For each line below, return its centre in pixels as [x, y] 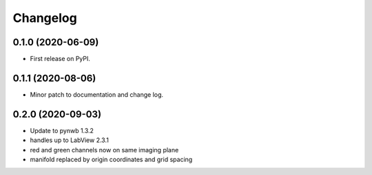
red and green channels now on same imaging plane [104, 150]
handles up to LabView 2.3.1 [70, 140]
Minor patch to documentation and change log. [97, 94]
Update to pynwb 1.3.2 [62, 130]
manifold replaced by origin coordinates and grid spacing [111, 160]
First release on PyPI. [60, 59]
